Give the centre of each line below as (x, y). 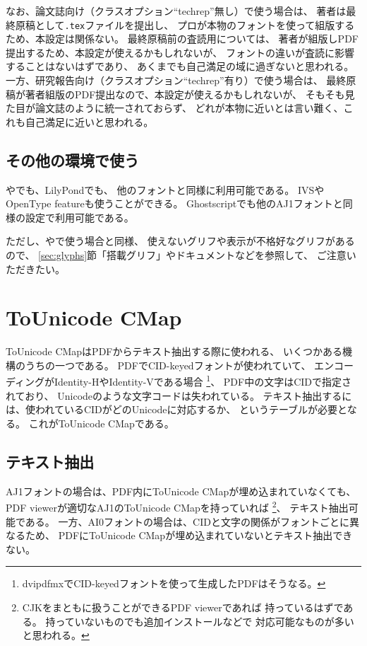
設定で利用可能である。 (79, 217)
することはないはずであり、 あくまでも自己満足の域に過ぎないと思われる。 (180, 66)
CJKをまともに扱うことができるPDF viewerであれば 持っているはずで (183, 607)
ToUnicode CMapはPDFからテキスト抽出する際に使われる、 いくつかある (174, 351)
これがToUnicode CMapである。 (101, 423)
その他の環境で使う (72, 160)
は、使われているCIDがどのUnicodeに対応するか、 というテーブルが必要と (176, 409)
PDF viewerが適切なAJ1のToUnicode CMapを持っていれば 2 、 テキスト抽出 (177, 506)
